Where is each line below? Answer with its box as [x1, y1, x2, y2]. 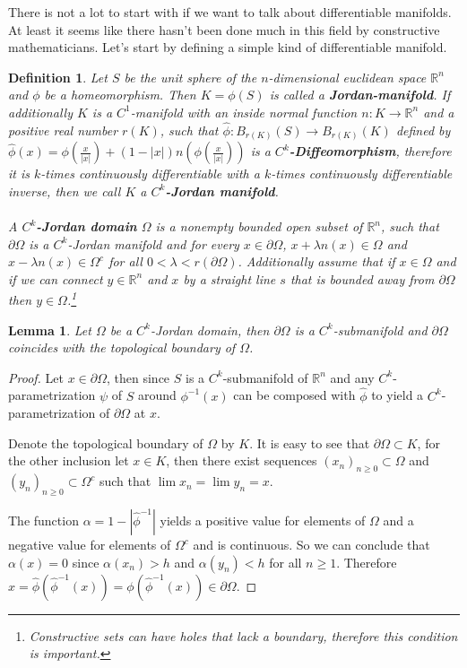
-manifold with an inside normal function [130, 102, 358, 121]
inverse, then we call [8, 181, 121, 200]
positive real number [8, 120, 118, 139]
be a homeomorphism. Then [44, 85, 196, 104]
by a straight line [183, 269, 276, 288]
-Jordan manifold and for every [67, 234, 239, 253]
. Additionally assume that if [238, 252, 395, 271]
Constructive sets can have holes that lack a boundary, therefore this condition [29, 626, 458, 645]
